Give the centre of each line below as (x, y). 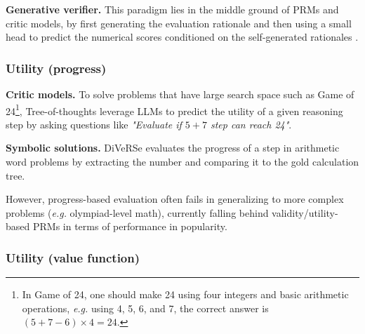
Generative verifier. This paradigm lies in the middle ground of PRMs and (172, 9)
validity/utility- (305, 212)
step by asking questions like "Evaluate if (94, 124)
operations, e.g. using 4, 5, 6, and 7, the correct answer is (145, 308)
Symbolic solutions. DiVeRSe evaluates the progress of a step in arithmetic (173, 148)
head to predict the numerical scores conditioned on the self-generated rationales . (182, 37)
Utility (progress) (56, 68)
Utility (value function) (73, 257)
